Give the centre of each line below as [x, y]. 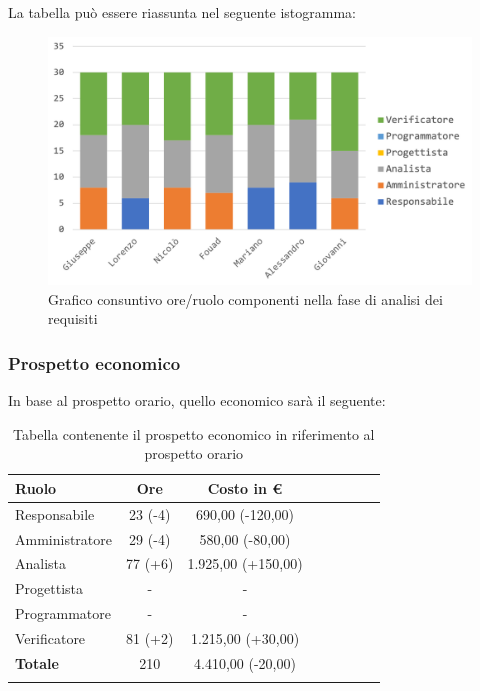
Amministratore [63, 538]
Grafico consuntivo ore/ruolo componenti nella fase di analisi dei [245, 298]
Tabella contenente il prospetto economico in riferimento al [194, 433]
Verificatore [50, 637]
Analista [41, 563]
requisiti [73, 318]
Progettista [49, 588]
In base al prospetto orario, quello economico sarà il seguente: [197, 400]
